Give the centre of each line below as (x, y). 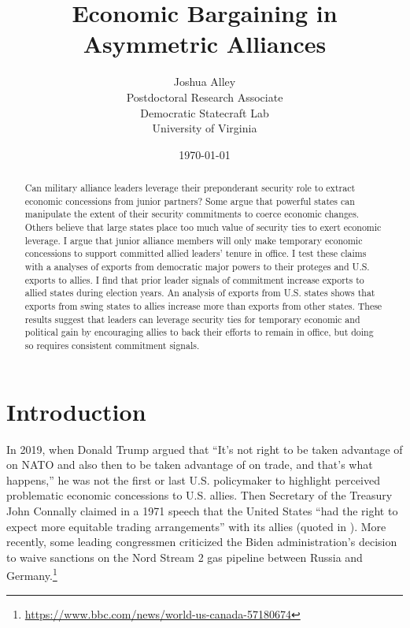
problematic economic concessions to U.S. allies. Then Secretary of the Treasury (199, 495)
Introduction (76, 411)
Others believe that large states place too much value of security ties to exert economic (203, 227)
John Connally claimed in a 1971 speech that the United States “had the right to (202, 510)
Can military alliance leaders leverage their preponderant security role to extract (190, 188)
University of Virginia (205, 128)
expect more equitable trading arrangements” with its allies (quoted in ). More (196, 526)
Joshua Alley (205, 82)
